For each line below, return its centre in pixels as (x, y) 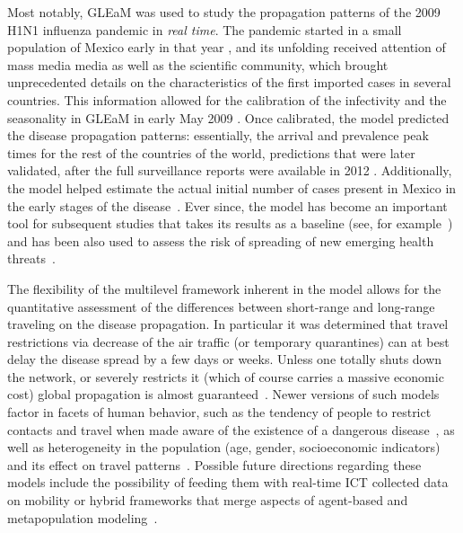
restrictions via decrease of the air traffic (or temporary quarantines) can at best (228, 341)
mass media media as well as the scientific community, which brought (198, 64)
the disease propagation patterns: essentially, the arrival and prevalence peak (218, 135)
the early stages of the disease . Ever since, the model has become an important (227, 205)
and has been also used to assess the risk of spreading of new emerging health (221, 240)
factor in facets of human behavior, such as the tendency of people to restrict (219, 412)
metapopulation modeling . (83, 517)
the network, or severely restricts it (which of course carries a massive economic (226, 376)
